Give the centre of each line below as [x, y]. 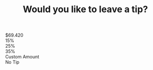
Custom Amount [22, 57]
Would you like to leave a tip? [85, 9]
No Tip [12, 62]
